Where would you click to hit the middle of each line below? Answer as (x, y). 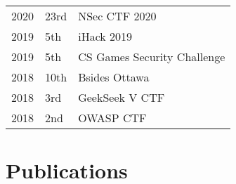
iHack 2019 (105, 36)
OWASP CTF (112, 118)
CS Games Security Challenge (152, 57)
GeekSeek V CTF (122, 97)
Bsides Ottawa (114, 77)
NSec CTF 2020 (117, 16)
